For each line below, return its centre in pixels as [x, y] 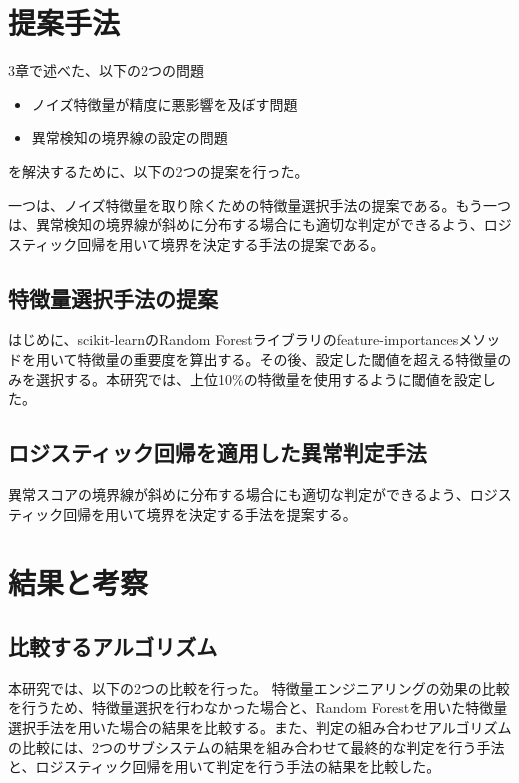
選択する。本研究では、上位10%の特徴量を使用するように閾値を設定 [258, 378]
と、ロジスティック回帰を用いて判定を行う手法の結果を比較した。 [224, 766]
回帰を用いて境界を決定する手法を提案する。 [210, 513]
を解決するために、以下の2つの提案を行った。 [158, 170]
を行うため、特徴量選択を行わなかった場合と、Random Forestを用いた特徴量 [258, 707]
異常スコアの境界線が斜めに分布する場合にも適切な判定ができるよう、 [239, 494]
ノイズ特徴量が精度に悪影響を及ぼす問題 [164, 103]
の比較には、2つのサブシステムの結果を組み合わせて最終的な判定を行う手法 [256, 746]
